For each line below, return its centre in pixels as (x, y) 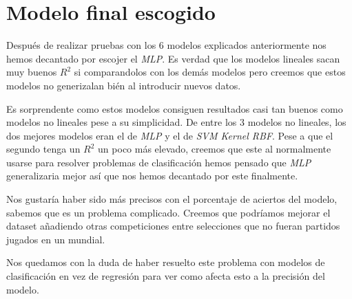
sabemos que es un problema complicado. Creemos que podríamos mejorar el (168, 212)
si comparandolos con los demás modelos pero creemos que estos (210, 72)
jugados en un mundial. (56, 239)
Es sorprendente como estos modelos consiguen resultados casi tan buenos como (175, 108)
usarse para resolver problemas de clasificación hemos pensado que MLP (159, 162)
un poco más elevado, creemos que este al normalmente (215, 149)
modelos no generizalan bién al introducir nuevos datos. (124, 85)
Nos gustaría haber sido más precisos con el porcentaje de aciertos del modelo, (172, 199)
